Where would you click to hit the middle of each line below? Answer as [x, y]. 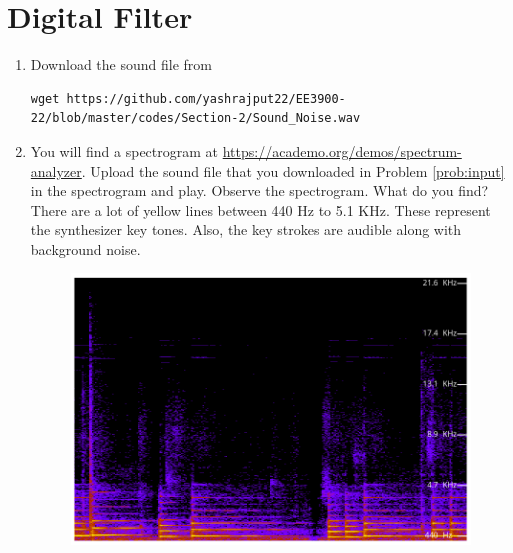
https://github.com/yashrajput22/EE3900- [206, 98]
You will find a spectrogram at [124, 150]
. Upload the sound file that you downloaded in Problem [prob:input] [293, 170]
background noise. [85, 248]
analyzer [56, 170]
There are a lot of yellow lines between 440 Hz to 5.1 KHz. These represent [260, 209]
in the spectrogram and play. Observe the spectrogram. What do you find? [259, 190]
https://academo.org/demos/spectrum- [342, 150]
